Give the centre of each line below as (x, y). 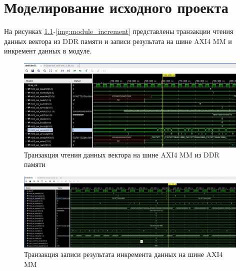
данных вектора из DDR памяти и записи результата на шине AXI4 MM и (118, 41)
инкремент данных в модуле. (48, 51)
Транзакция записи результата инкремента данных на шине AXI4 (123, 254)
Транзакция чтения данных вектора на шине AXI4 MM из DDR (122, 154)
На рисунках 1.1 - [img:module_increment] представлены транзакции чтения (119, 31)
